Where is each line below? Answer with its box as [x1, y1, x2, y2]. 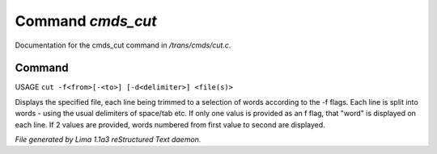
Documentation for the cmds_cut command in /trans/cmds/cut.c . [15, 40, 231, 50]
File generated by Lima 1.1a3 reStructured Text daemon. [15, 135, 202, 144]
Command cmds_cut [15, 12, 157, 30]
